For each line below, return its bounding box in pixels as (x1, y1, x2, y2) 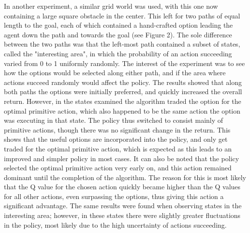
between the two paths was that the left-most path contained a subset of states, (4, 39, 240, 49)
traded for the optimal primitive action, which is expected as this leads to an (4, 143, 232, 153)
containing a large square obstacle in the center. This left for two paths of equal (4, 10, 240, 20)
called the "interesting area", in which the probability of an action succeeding (4, 48, 232, 58)
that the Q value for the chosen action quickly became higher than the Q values (4, 182, 241, 192)
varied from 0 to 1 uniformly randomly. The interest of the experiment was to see (4, 58, 245, 68)
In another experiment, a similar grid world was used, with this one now (4, 1, 218, 11)
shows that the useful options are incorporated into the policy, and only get (4, 134, 228, 144)
